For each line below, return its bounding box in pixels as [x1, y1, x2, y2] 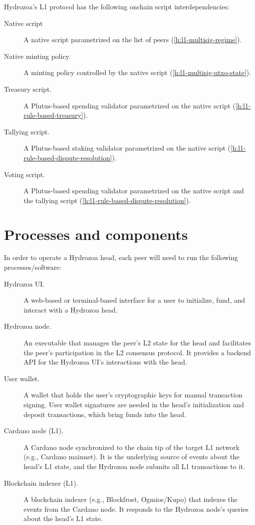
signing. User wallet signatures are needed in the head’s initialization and [24, 399, 244, 409]
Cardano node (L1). [4, 425, 64, 436]
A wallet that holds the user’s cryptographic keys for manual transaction [24, 390, 243, 400]
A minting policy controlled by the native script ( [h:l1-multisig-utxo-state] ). [24, 67, 251, 78]
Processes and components [4, 224, 188, 244]
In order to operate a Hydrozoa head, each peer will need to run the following [4, 252, 238, 262]
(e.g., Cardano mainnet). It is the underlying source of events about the [24, 451, 240, 462]
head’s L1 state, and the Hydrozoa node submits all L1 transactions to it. [24, 461, 245, 471]
